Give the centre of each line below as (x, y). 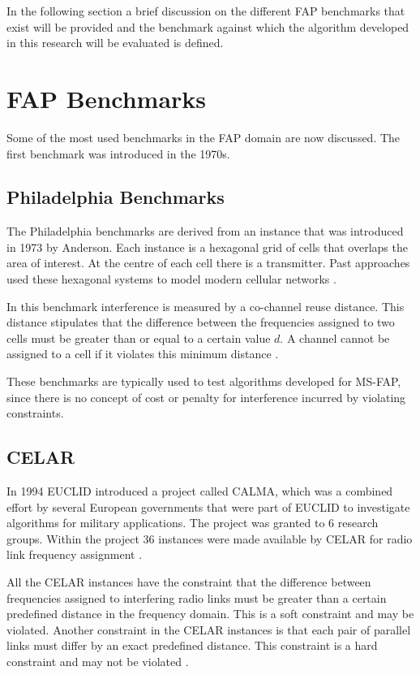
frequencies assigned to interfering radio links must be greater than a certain (197, 597)
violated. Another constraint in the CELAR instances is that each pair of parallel (209, 629)
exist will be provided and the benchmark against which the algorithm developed (208, 26)
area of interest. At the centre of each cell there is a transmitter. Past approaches (208, 263)
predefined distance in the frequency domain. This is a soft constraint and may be (210, 614)
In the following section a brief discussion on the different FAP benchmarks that (206, 11)
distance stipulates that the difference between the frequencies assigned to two (201, 322)
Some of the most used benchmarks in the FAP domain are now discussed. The (204, 137)
